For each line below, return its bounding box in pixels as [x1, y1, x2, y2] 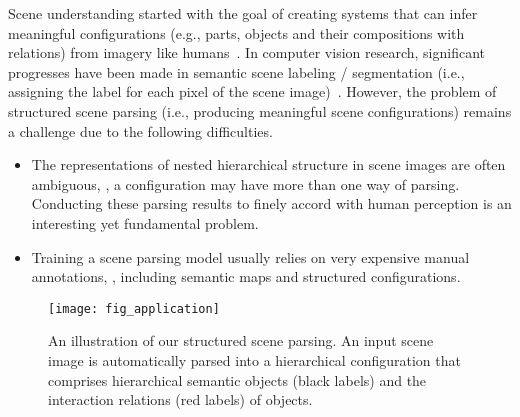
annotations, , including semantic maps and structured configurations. [31, 266, 461, 287]
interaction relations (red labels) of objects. [48, 389, 313, 410]
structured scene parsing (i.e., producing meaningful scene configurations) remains [8, 100, 512, 121]
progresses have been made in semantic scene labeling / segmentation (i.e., [8, 61, 465, 82]
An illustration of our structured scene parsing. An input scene [48, 330, 434, 351]
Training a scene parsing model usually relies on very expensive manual [31, 246, 470, 267]
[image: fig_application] [48, 301, 220, 316]
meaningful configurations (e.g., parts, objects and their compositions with [8, 22, 465, 43]
